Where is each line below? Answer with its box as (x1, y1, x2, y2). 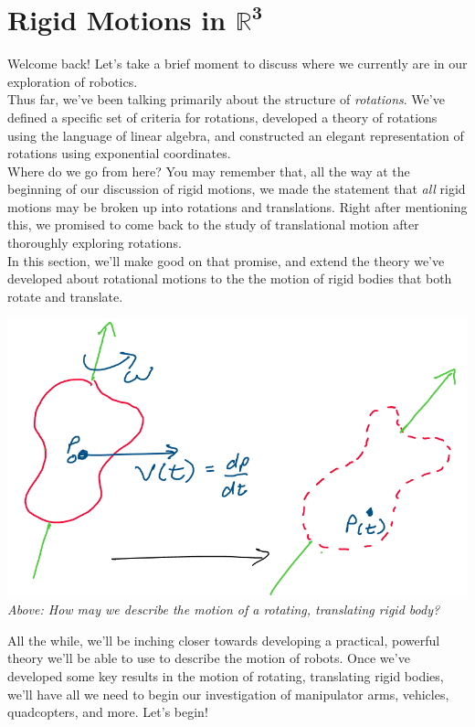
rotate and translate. (7, 286, 123, 305)
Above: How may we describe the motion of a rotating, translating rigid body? (7, 600, 440, 619)
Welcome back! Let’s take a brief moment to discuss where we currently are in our (7, 54, 468, 73)
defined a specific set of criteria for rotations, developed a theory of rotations (7, 107, 438, 126)
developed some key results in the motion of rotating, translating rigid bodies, (7, 666, 444, 685)
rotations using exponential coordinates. (7, 144, 231, 163)
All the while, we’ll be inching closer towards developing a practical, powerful (7, 630, 440, 649)
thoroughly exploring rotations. (7, 233, 182, 252)
